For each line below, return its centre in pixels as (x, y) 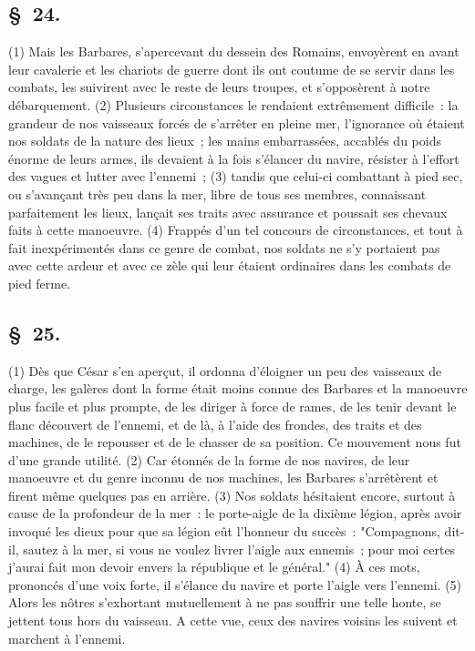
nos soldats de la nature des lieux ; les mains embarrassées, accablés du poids (225, 141)
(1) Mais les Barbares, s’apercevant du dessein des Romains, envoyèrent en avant (234, 51)
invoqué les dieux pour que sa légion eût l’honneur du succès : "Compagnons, (224, 531)
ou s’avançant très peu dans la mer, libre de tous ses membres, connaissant (217, 193)
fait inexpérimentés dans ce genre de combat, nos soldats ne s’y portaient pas (224, 247)
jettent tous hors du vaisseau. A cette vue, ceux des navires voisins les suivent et (233, 620)
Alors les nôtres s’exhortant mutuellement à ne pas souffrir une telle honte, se (225, 602)
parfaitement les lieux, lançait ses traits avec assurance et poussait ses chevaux (228, 212)
